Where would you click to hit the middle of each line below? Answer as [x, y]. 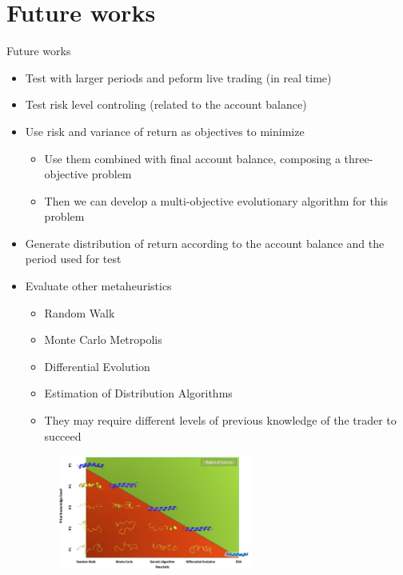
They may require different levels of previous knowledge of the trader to [220, 420]
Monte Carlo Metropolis [103, 339]
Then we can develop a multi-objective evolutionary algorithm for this [216, 200]
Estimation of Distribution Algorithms [138, 393]
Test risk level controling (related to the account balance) [166, 104]
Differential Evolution [97, 366]
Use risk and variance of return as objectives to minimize [165, 131]
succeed [63, 435]
